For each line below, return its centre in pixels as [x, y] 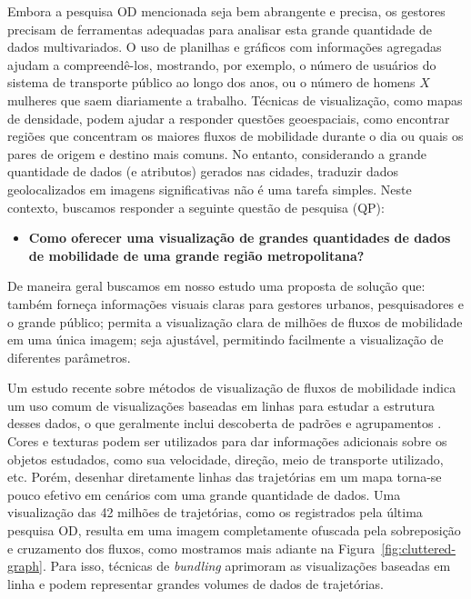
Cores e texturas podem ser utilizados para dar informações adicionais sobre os [227, 441]
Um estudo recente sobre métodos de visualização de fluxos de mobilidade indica [232, 388]
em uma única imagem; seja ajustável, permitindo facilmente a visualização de [225, 339]
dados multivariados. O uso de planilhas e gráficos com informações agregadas [225, 47]
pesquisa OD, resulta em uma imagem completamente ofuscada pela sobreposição [234, 530]
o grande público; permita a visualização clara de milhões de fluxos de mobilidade [235, 321]
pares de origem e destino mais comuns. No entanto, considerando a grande [217, 153]
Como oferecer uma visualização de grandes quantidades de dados [240, 238]
